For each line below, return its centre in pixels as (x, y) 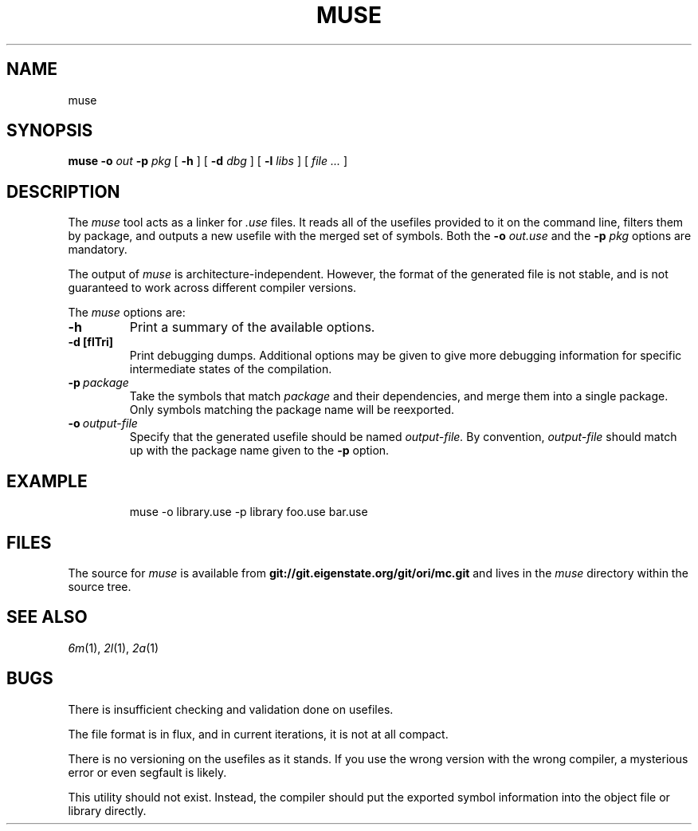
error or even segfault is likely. (147, 772)
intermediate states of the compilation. (231, 369)
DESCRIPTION (63, 191)
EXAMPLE (47, 481)
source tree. (100, 586)
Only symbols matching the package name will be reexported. (292, 410)
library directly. (107, 810)
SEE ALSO (47, 617)
